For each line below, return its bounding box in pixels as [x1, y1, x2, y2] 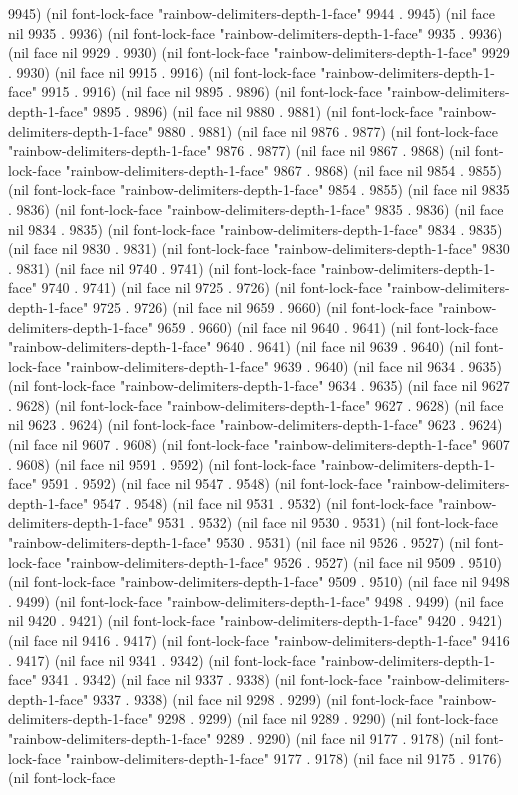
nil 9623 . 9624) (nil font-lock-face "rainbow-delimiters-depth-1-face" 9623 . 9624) [8, 414, 503, 435]
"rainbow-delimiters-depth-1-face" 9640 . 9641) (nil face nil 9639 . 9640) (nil [8, 336, 471, 357]
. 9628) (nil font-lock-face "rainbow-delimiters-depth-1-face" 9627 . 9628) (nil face [8, 394, 504, 415]
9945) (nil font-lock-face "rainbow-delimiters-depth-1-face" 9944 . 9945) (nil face [8, 3, 496, 23]
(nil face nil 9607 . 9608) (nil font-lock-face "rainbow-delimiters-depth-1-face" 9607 [8, 434, 510, 455]
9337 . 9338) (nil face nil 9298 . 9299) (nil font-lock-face [92, 688, 434, 709]
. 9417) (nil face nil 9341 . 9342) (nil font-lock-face [8, 649, 316, 670]
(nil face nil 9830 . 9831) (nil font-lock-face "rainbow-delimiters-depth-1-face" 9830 [8, 238, 510, 259]
